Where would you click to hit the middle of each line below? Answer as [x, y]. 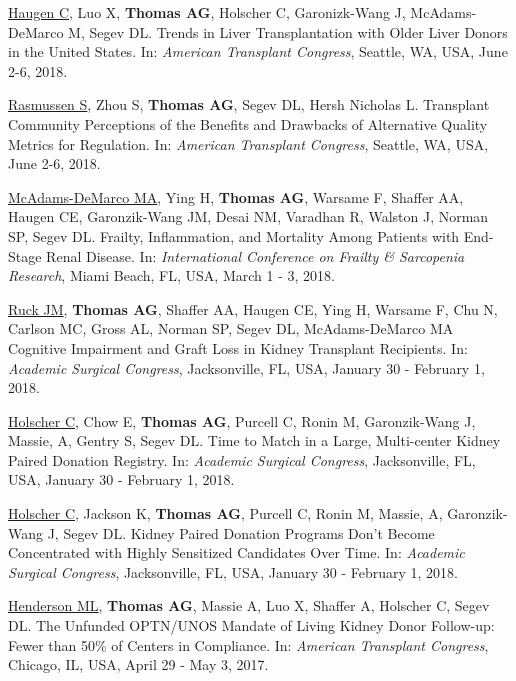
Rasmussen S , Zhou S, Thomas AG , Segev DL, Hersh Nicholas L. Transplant [249, 104]
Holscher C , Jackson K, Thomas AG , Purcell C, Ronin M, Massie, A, [225, 513]
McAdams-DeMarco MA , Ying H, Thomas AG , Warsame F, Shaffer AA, [236, 196]
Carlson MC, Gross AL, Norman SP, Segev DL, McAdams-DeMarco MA [231, 328]
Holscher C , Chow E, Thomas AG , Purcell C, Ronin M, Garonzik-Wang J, [242, 420]
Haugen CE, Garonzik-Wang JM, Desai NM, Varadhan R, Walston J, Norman [248, 216]
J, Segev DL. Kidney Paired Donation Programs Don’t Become [241, 532]
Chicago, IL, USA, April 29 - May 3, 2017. [138, 664]
